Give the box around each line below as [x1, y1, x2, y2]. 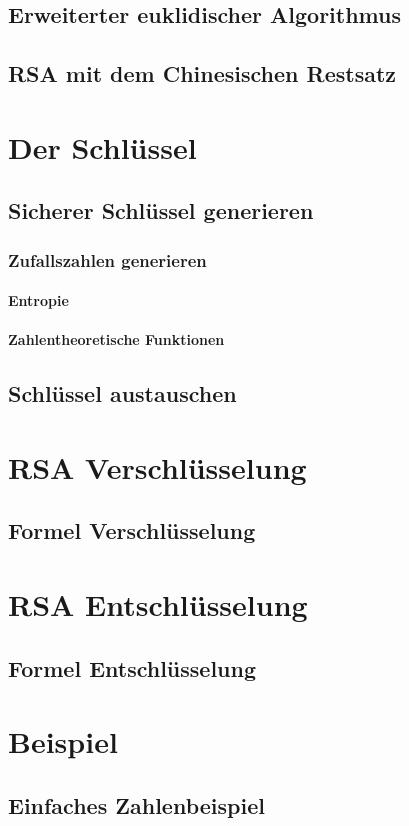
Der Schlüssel [8, 126, 197, 167]
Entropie [8, 290, 69, 311]
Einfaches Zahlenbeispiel [8, 789, 265, 820]
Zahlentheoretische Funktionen [8, 329, 225, 350]
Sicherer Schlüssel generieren [8, 195, 314, 226]
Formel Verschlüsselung [8, 515, 256, 546]
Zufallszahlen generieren [8, 247, 207, 272]
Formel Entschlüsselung [8, 652, 257, 683]
